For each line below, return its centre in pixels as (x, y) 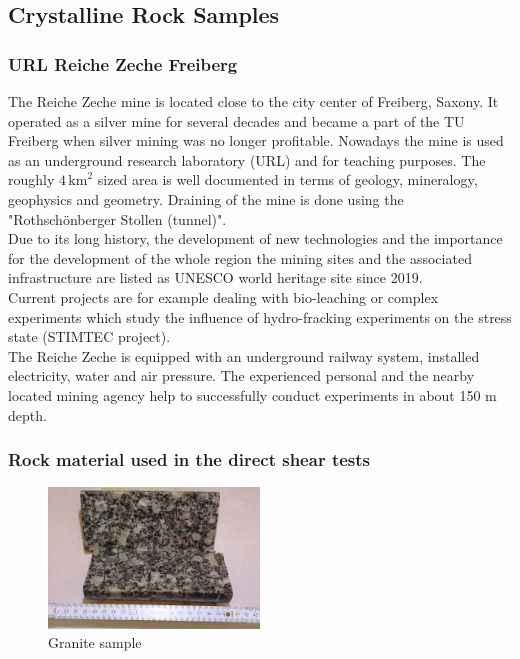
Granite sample (95, 642)
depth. (27, 414)
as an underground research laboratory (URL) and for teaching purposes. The (247, 159)
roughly (31, 179)
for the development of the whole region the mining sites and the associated (240, 257)
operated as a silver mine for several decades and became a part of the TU (236, 120)
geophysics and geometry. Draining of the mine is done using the (206, 198)
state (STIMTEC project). (89, 336)
